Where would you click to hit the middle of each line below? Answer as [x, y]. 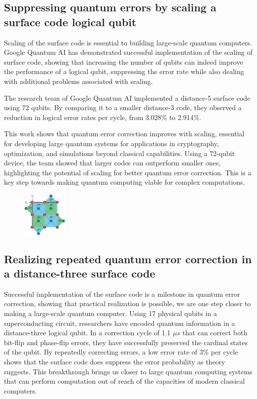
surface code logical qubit [70, 21]
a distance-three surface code [80, 273]
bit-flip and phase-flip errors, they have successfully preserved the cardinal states [126, 342]
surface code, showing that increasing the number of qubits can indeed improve [124, 61]
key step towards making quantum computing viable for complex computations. [125, 182]
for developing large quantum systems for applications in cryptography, [111, 143]
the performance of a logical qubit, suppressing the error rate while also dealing [124, 71]
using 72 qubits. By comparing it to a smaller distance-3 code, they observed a [123, 107]
